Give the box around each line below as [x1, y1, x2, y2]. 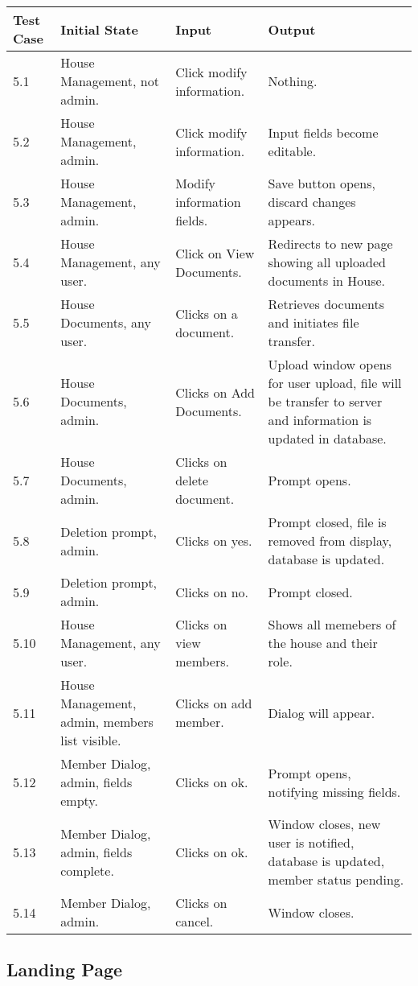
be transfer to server [268, 392, 383, 410]
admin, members [60, 712, 154, 731]
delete [175, 471, 209, 489]
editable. [268, 141, 317, 160]
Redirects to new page [268, 234, 393, 253]
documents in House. [268, 271, 386, 290]
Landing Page [6, 957, 123, 982]
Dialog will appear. [268, 703, 375, 722]
